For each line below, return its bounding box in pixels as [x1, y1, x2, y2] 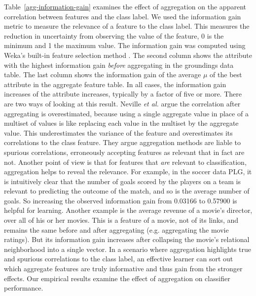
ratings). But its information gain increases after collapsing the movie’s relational [4, 234, 250, 245]
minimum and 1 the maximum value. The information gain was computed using [4, 40, 246, 50]
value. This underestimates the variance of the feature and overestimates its [4, 127, 233, 138]
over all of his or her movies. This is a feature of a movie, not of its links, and [4, 215, 239, 225]
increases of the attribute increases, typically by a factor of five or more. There [4, 89, 242, 99]
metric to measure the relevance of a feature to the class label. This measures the [4, 21, 250, 31]
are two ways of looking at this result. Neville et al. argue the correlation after [4, 98, 241, 108]
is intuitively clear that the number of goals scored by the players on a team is [4, 176, 241, 186]
